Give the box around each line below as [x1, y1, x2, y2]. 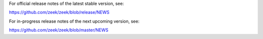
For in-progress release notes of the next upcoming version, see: [9, 18, 140, 24]
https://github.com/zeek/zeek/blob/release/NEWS [9, 10, 110, 15]
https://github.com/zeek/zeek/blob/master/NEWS [9, 27, 109, 33]
